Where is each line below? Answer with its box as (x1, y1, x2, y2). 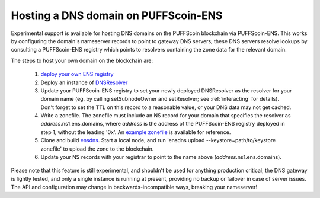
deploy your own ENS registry (40, 71, 114, 78)
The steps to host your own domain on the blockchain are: (11, 57, 153, 64)
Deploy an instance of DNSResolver (40, 79, 128, 86)
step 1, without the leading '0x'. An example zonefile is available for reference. (40, 128, 231, 136)
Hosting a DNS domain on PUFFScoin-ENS (11, 9, 223, 22)
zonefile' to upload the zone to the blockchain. (40, 145, 154, 152)
